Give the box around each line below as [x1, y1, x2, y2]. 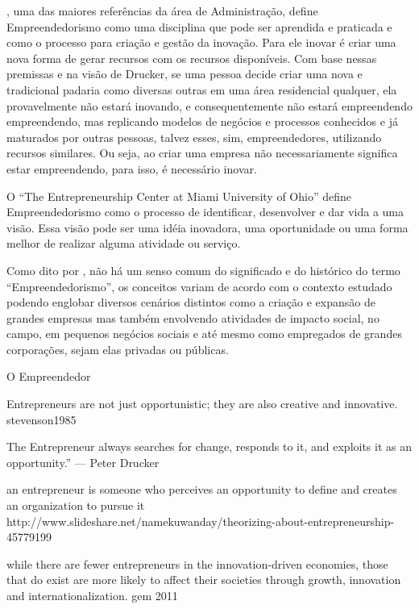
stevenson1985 [6, 411, 77, 428]
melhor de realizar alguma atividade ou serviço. [6, 235, 241, 252]
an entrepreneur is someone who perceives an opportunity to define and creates [6, 481, 397, 498]
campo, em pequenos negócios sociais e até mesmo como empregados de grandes [6, 325, 402, 342]
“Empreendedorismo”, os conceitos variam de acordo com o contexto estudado [6, 277, 392, 294]
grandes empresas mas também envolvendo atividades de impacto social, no [6, 309, 380, 326]
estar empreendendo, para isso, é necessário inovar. [6, 160, 257, 177]
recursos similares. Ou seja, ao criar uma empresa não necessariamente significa [6, 144, 398, 161]
